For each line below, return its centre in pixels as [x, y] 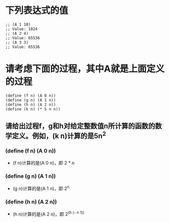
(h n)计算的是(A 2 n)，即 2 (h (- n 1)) [48, 213]
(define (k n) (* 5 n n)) [33, 109]
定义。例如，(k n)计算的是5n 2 [59, 135]
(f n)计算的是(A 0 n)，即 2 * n [44, 163]
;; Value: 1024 [22, 29]
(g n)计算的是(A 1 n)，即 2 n [41, 188]
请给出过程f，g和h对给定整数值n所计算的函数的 [80, 126]
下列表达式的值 [37, 11]
